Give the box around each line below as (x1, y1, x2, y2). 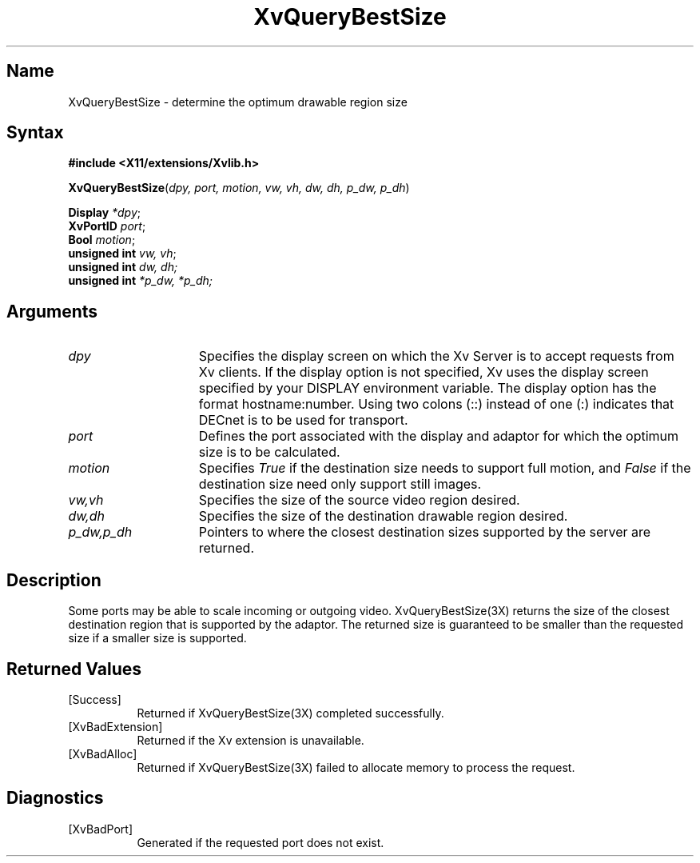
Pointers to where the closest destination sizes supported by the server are (198, 524, 651, 541)
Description (6, 569, 101, 590)
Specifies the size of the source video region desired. (198, 492, 520, 509)
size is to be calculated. (198, 444, 340, 461)
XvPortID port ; (68, 219, 146, 234)
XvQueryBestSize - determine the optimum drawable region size (68, 94, 408, 109)
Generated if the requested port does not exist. (137, 835, 384, 849)
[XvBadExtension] (68, 719, 163, 733)
